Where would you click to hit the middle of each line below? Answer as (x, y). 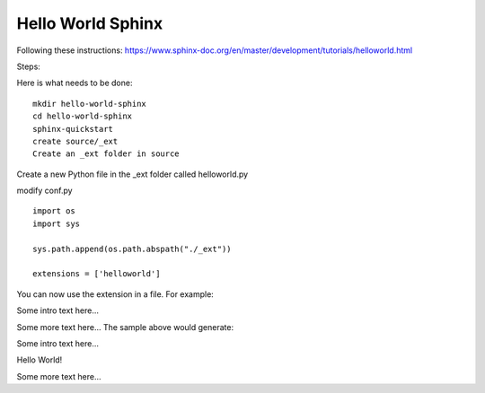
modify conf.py (44, 191)
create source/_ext (75, 141)
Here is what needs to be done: (75, 83)
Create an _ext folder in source (106, 154)
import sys (57, 223)
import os (54, 211)
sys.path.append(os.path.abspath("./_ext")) (132, 249)
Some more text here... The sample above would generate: (125, 327)
